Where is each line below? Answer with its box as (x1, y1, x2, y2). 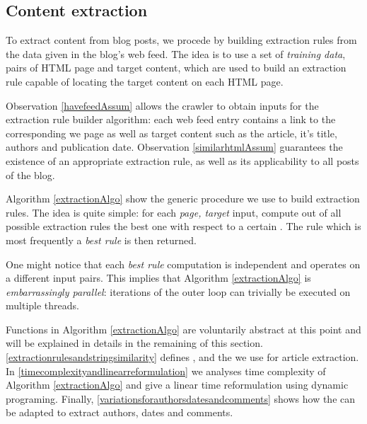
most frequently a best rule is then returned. (6, 232, 197, 247)
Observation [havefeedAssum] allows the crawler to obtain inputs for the (6, 98, 319, 113)
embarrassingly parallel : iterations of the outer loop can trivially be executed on (6, 284, 351, 299)
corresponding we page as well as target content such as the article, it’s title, (6, 125, 337, 140)
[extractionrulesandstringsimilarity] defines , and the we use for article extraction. (6, 350, 359, 365)
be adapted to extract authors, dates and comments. (6, 405, 233, 420)
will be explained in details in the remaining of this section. (6, 336, 263, 350)
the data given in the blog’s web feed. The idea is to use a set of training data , (6, 46, 346, 61)
